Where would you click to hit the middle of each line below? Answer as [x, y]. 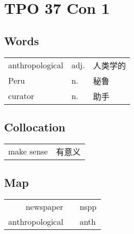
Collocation [35, 126]
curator [21, 96]
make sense [28, 151]
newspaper [44, 206]
